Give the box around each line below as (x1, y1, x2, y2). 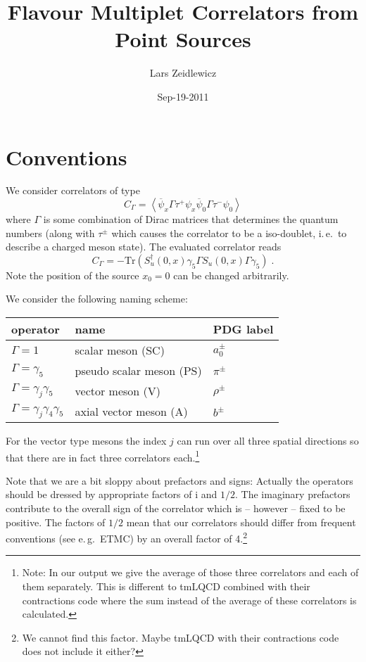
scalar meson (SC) (75, 342, 165, 358)
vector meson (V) (75, 383, 161, 399)
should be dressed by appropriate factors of (6, 487, 192, 502)
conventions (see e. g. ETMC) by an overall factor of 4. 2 (6, 529, 248, 545)
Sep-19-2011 (157, 89, 209, 103)
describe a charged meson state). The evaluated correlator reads (6, 239, 282, 254)
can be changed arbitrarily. (173, 267, 289, 282)
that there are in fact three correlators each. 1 (6, 447, 200, 464)
